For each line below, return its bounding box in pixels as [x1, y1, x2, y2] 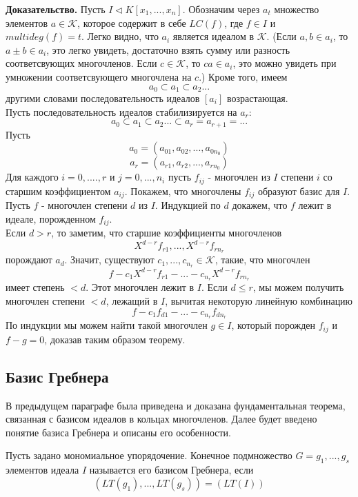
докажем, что [232, 198, 288, 212]
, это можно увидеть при [232, 56, 337, 70]
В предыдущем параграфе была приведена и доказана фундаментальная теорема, [6, 398, 346, 412]
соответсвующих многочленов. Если [6, 56, 157, 70]
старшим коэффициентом [6, 183, 111, 198]
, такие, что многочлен [215, 252, 310, 267]
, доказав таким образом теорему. [44, 332, 186, 346]
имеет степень [6, 280, 65, 294]
